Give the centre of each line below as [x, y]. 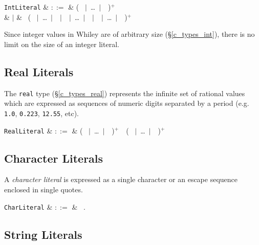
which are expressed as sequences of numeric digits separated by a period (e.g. [127, 103]
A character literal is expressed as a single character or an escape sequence [121, 179]
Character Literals [54, 158]
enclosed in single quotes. [44, 189]
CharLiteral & [28, 206]
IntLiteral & [27, 7]
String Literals [43, 234]
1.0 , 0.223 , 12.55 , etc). [41, 113]
